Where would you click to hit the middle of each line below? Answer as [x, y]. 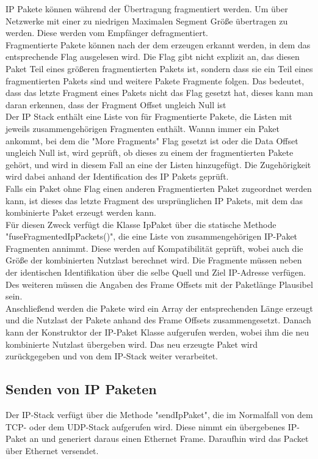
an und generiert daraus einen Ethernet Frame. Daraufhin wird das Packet [169, 439]
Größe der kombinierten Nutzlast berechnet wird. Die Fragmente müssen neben [154, 260]
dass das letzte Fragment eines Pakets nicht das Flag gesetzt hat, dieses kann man [159, 93]
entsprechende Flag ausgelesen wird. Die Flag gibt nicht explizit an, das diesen [153, 57]
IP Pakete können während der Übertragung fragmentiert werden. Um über [147, 9]
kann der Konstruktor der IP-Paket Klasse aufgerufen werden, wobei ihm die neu [157, 332]
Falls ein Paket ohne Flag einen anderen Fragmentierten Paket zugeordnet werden [159, 188]
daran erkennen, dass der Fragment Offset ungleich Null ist [116, 104]
